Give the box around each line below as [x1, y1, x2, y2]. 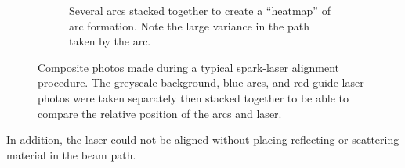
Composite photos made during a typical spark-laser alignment [38, 59, 340, 75]
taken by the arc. [69, 33, 151, 49]
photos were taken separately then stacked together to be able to [38, 89, 349, 105]
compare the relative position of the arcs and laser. [38, 105, 282, 121]
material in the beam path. [6, 146, 136, 163]
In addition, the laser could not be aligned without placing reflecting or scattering [6, 131, 400, 148]
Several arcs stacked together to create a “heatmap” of [69, 2, 331, 18]
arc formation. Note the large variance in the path [69, 17, 309, 34]
